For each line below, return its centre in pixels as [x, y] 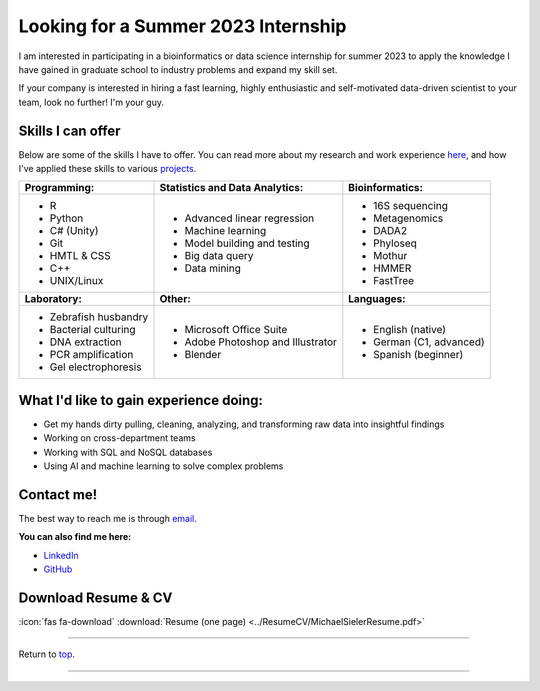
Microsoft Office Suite [236, 330]
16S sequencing [411, 206]
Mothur [390, 256]
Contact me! [58, 494]
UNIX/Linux [76, 281]
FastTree [394, 281]
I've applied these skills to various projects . [107, 169]
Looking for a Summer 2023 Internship [182, 26]
